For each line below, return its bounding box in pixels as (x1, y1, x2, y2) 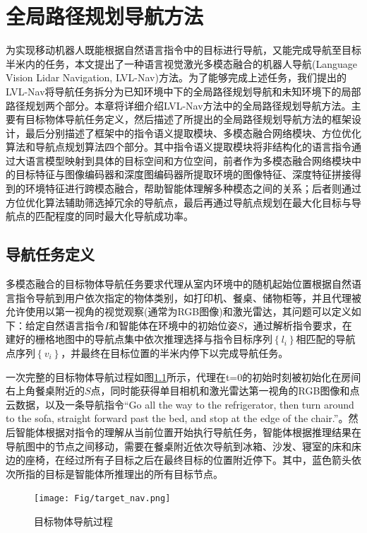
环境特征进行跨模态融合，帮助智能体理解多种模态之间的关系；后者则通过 (25, 181, 361, 196)
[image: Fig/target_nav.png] (34, 493, 171, 504)
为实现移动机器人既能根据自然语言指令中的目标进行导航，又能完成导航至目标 (6, 42, 361, 57)
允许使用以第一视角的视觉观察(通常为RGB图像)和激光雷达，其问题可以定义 (6, 304, 351, 319)
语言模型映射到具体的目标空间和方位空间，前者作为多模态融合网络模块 (25, 153, 351, 168)
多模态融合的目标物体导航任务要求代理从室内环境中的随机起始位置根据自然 (6, 276, 351, 291)
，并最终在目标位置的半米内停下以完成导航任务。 (61, 346, 289, 361)
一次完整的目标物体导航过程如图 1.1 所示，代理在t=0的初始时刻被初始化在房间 (6, 369, 361, 384)
